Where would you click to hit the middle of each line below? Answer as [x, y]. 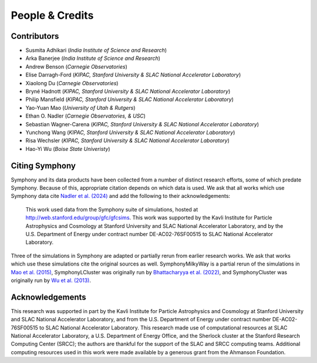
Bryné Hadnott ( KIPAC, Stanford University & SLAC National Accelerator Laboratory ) [128, 92]
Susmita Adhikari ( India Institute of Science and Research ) [96, 51]
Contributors [35, 36]
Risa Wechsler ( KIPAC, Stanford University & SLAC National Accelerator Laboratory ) [128, 140]
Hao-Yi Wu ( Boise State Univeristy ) [68, 149]
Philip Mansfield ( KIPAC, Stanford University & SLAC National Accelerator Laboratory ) [130, 99]
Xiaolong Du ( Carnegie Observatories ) [72, 83]
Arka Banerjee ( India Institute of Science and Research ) [93, 58]
